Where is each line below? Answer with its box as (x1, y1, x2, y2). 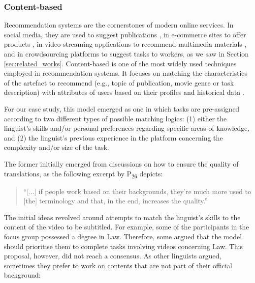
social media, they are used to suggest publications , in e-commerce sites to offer (4, 29, 246, 39)
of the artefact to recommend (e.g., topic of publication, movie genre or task (4, 77, 234, 87)
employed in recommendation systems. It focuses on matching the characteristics (4, 68, 248, 78)
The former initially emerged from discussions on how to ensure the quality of (4, 158, 239, 169)
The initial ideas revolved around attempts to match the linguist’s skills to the (4, 212, 241, 222)
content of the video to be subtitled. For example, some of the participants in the (4, 222, 249, 232)
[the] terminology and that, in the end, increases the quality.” (23, 196, 208, 206)
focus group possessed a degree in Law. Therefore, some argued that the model (4, 231, 242, 242)
